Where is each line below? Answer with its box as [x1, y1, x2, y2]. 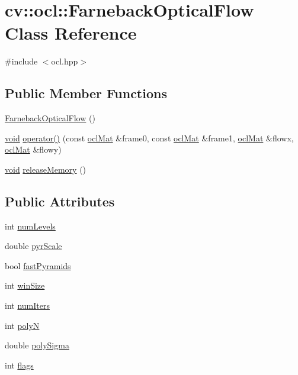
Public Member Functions [5, 84, 167, 102]
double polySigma [5, 339, 69, 351]
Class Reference [5, 21, 137, 45]
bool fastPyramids [5, 259, 71, 271]
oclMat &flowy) [5, 143, 62, 156]
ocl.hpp [51, 55, 78, 67]
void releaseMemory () [5, 163, 86, 175]
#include [5, 55, 38, 67]
